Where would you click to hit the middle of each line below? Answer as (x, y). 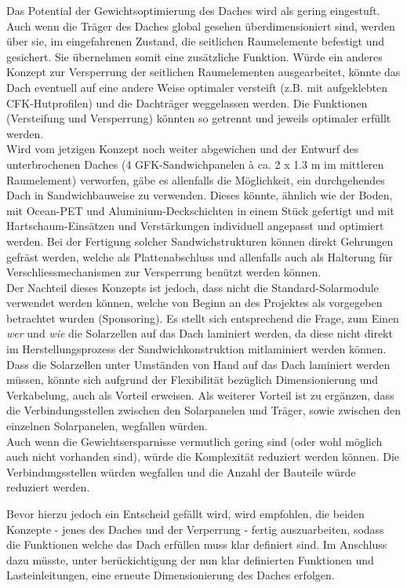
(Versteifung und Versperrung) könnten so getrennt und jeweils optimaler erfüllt (199, 118)
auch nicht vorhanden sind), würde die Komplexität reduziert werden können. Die (203, 457)
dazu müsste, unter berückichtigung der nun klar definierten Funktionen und (190, 559)
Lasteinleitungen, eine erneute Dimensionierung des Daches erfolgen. (171, 575)
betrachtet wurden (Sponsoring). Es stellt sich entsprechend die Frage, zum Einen (203, 318)
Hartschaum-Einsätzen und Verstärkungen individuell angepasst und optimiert (195, 226)
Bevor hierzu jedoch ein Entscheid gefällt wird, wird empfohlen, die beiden (185, 513)
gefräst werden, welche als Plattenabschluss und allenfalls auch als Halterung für (200, 256)
